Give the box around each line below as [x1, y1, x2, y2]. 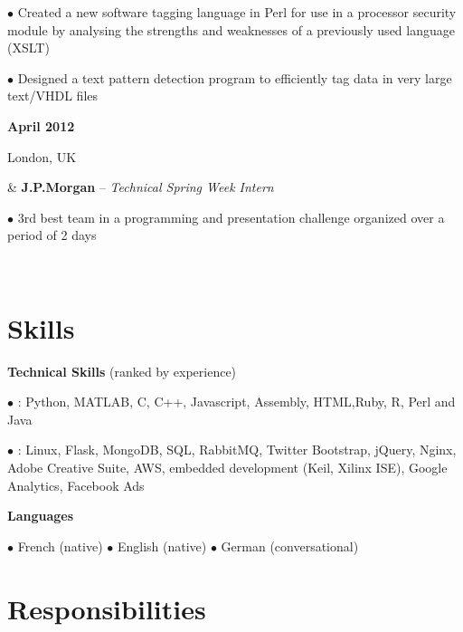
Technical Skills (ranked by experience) [7, 361, 237, 380]
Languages [7, 506, 74, 525]
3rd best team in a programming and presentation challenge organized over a [17, 207, 445, 226]
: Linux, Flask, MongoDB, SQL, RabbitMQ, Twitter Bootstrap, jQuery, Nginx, [17, 440, 457, 459]
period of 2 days [7, 225, 97, 244]
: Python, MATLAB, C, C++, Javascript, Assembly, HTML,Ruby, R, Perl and [17, 392, 456, 411]
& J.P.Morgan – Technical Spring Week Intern [7, 177, 274, 196]
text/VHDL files [7, 86, 99, 105]
